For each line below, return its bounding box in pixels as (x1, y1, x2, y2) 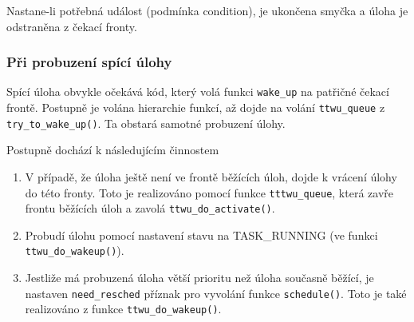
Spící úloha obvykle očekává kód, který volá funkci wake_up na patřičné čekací (6, 83, 389, 100)
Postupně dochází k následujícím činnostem (6, 141, 219, 158)
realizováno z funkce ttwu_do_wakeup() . (25, 300, 222, 317)
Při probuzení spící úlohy (6, 52, 172, 72)
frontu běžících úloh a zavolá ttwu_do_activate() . (25, 200, 275, 217)
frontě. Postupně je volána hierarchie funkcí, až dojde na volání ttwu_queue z (6, 99, 385, 116)
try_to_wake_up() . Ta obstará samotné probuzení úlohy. (6, 114, 286, 131)
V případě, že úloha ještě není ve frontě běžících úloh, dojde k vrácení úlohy (25, 168, 397, 185)
